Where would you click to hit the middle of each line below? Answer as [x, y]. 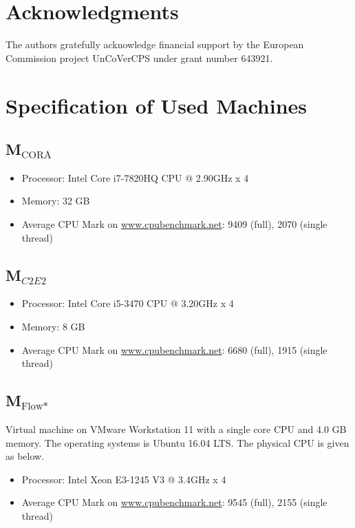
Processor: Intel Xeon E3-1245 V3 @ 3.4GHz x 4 [124, 479]
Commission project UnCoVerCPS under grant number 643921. [139, 57]
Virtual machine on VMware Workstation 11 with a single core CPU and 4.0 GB [176, 429]
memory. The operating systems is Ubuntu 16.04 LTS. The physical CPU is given [177, 442]
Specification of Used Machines [157, 105]
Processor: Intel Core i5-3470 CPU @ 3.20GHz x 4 [128, 303]
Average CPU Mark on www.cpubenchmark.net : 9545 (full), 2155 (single [174, 502]
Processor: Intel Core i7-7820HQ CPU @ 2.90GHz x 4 [135, 177]
